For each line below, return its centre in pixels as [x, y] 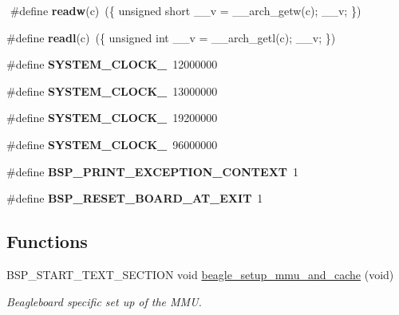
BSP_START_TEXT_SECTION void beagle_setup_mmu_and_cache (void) [200, 274]
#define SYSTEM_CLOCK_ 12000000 [112, 64]
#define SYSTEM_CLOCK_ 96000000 [112, 144]
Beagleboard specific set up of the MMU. [104, 301]
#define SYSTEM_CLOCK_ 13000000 [112, 91]
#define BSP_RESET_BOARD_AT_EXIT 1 [135, 198]
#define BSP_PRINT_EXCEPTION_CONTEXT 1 [153, 171]
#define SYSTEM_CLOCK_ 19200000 [112, 118]
